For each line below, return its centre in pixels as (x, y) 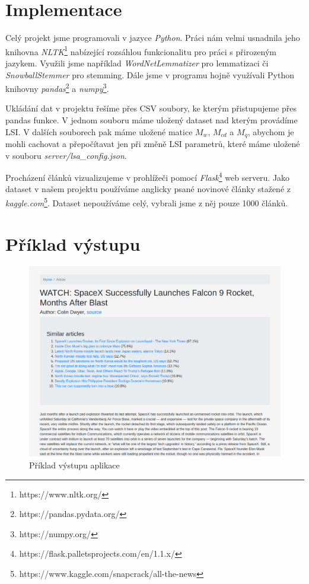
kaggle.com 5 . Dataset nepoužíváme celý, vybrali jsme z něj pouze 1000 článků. (147, 202)
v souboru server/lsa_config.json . (66, 155)
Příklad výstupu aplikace (74, 465)
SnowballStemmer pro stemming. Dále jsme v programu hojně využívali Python (150, 74)
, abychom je (271, 131)
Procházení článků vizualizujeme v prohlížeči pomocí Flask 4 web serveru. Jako (148, 176)
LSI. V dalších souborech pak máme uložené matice (99, 131)
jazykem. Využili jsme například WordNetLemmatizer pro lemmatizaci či (137, 63)
